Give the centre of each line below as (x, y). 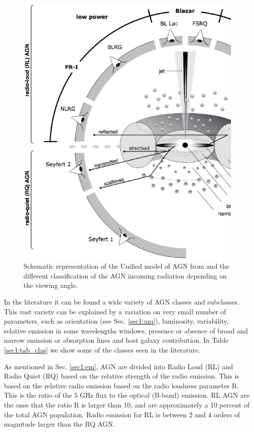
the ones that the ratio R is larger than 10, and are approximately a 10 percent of (127, 404)
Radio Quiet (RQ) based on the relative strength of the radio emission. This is (122, 376)
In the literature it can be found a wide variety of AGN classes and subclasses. (122, 301)
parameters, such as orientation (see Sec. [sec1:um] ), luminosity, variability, (116, 321)
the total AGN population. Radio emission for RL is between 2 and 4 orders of (122, 414)
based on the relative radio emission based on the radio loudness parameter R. (121, 385)
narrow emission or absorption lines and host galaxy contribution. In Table (116, 340)
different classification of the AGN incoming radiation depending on (125, 275)
